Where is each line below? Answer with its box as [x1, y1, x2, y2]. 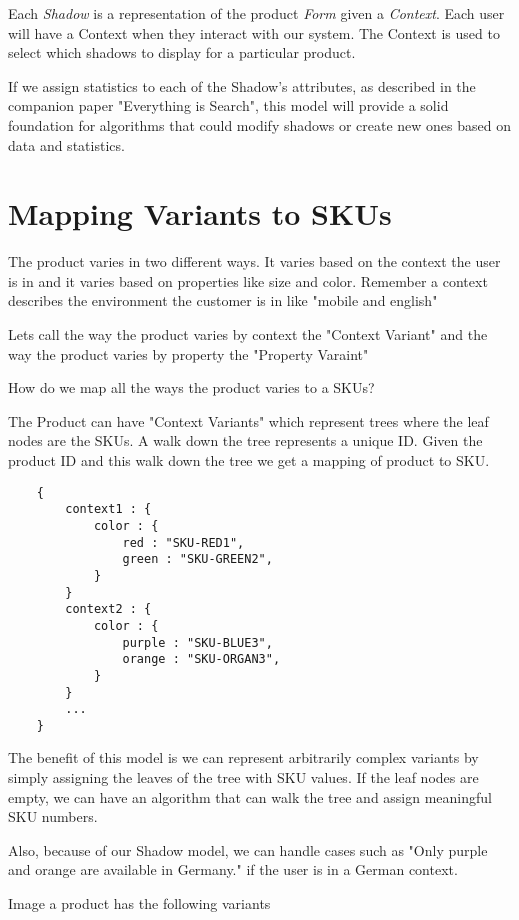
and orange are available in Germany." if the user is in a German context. [8, 859, 458, 880]
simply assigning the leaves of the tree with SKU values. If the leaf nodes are [8, 767, 479, 788]
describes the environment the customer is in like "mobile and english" [8, 290, 438, 311]
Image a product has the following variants [8, 893, 271, 914]
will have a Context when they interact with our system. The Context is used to [8, 22, 500, 43]
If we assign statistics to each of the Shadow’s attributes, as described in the [8, 75, 476, 96]
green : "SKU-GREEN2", [122, 552, 273, 567]
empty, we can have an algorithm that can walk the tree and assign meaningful [8, 786, 492, 807]
